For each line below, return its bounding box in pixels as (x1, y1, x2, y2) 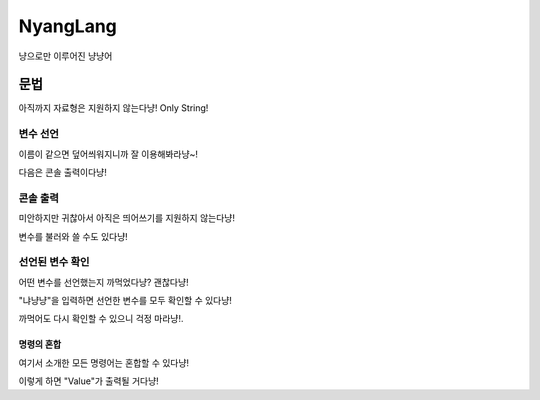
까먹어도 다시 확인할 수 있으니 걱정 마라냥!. (18, 313, 184, 325)
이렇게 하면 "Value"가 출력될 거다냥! (18, 375, 159, 387)
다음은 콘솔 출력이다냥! (18, 166, 107, 178)
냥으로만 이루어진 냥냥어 (18, 50, 113, 62)
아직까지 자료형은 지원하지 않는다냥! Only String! (18, 102, 209, 114)
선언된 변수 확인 (18, 255, 90, 269)
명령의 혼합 (18, 338, 62, 350)
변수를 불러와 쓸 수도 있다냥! (18, 230, 129, 242)
